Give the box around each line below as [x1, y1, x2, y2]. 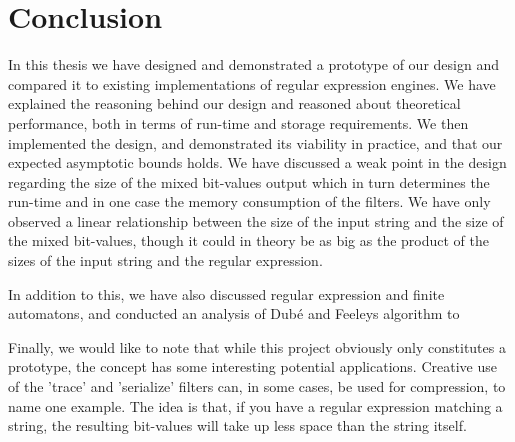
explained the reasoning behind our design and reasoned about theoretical [8, 93, 461, 114]
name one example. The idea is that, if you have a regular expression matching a [8, 395, 503, 416]
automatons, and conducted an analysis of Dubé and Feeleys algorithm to [8, 303, 460, 324]
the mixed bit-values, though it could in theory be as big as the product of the [8, 230, 489, 251]
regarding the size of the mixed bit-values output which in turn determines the [8, 171, 490, 192]
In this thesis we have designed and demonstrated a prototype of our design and [8, 54, 499, 75]
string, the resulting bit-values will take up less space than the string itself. [8, 415, 467, 436]
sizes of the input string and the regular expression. [8, 250, 323, 271]
